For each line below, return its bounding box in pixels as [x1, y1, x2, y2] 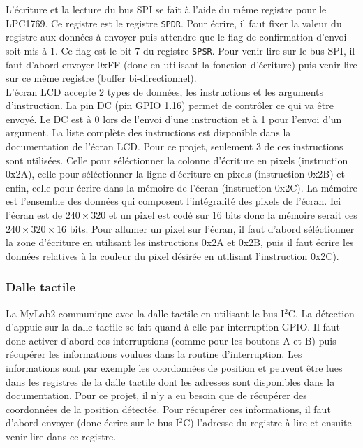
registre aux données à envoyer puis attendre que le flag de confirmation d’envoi [6, 29, 347, 44]
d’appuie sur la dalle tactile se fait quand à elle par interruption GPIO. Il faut [6, 319, 340, 334]
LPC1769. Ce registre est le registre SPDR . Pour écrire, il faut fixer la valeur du [6, 15, 342, 30]
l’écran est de [6, 208, 62, 222]
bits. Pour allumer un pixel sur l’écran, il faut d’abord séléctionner [69, 221, 355, 236]
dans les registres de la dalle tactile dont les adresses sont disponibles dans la [6, 374, 335, 389]
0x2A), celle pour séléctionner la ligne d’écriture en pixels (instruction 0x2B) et [6, 166, 345, 181]
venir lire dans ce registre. [6, 428, 117, 443]
